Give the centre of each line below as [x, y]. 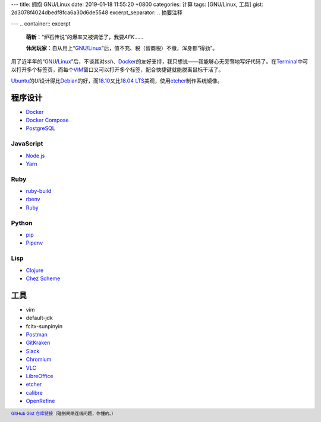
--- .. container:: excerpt [41, 23]
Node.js [35, 156]
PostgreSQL [41, 128]
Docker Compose [47, 120]
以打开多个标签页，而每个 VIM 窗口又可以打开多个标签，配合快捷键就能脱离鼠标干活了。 [117, 70]
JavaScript [27, 144]
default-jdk [39, 318]
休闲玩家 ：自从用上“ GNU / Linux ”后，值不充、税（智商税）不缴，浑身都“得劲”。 [122, 48]
